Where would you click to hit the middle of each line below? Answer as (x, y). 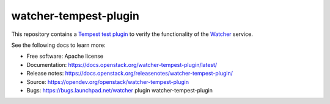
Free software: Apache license (65, 56)
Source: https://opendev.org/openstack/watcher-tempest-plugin (108, 81)
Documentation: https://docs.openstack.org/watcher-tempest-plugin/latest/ (122, 64)
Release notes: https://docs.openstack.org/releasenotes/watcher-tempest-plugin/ (130, 74)
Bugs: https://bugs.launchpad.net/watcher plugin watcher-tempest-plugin (120, 90)
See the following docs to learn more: (59, 45)
